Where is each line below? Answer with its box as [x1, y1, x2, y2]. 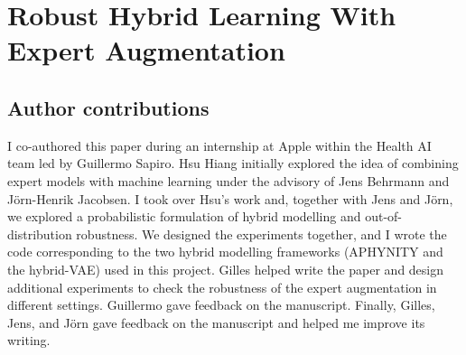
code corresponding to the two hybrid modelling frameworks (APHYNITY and [7, 242, 443, 261]
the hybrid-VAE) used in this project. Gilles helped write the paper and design [7, 259, 444, 278]
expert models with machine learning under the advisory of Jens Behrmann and [7, 171, 450, 190]
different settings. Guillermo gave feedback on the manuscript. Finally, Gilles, [7, 295, 435, 314]
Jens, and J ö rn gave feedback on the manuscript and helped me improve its [7, 313, 425, 332]
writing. [7, 331, 51, 350]
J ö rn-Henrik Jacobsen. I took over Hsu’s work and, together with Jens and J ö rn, [7, 189, 453, 208]
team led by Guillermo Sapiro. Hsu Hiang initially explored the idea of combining [7, 154, 459, 173]
